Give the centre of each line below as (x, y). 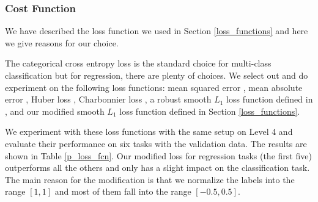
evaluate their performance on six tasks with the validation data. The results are (156, 143)
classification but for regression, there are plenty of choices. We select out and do (157, 75)
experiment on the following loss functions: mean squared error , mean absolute (154, 87)
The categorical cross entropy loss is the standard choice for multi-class (138, 63)
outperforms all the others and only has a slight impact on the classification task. (157, 168)
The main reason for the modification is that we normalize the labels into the (150, 179)
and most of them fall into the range (123, 191)
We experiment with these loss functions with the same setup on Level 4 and (149, 132)
